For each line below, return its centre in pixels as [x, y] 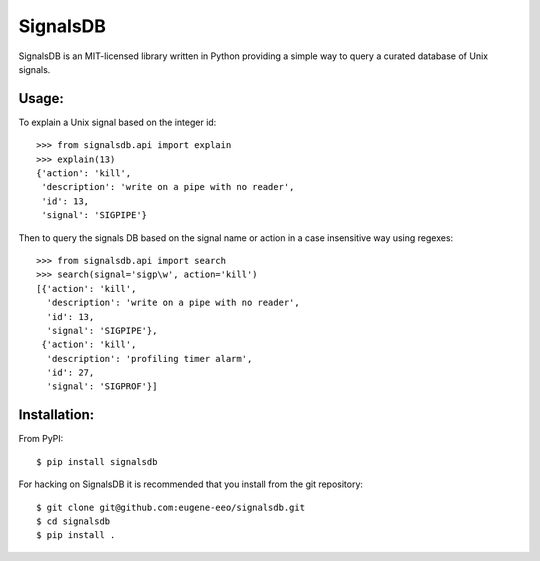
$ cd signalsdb [73, 521]
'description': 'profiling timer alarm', [149, 358]
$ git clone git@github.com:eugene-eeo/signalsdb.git [170, 507]
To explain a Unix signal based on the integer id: [117, 122]
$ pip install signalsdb [97, 461]
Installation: [56, 415]
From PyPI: [41, 439]
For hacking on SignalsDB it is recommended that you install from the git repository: [191, 484]
